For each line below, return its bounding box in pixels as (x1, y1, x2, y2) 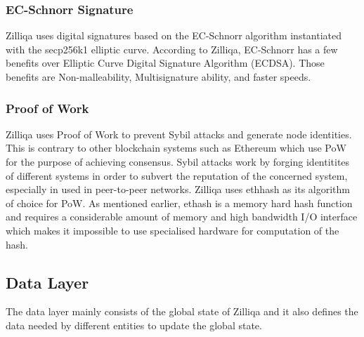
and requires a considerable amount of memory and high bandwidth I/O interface (6, 209, 358, 224)
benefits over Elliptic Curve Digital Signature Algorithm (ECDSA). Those (6, 55, 325, 70)
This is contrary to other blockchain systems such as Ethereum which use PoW (6, 140, 346, 155)
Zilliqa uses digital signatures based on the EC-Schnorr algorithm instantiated (6, 28, 342, 43)
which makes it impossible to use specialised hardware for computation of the (6, 223, 339, 237)
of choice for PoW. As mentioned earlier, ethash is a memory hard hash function (6, 195, 353, 210)
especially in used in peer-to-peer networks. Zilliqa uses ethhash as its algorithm (6, 182, 350, 197)
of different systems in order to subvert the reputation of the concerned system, (6, 168, 348, 183)
